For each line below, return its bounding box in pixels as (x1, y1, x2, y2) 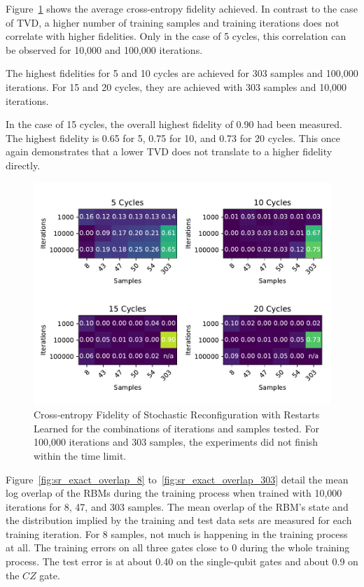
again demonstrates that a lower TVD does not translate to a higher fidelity (6, 144, 332, 159)
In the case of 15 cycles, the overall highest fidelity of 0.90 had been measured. (6, 117, 343, 132)
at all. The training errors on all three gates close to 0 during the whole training (6, 540, 350, 555)
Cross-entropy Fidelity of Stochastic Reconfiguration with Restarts (34, 407, 320, 422)
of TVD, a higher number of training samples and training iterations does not (6, 15, 339, 29)
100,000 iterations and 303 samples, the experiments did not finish (34, 434, 318, 449)
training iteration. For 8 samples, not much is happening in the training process (6, 526, 348, 541)
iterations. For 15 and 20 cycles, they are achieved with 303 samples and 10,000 (6, 79, 347, 94)
